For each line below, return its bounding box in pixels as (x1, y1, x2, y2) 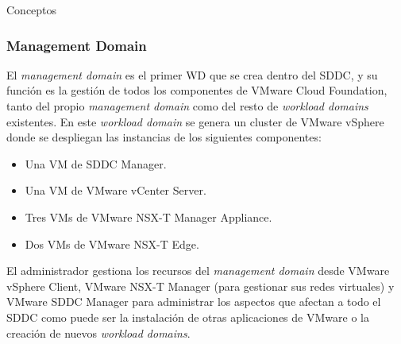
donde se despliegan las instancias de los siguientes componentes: (6, 129, 322, 145)
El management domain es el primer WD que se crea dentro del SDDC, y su (6, 66, 378, 83)
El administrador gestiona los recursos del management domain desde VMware (6, 262, 390, 279)
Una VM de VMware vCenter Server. (25, 182, 206, 199)
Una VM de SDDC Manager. (25, 155, 167, 172)
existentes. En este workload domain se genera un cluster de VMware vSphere (6, 113, 384, 129)
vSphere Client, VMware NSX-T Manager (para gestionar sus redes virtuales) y (6, 277, 395, 294)
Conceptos (6, 2, 57, 17)
